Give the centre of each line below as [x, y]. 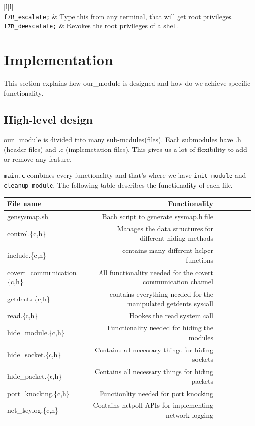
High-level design [48, 119]
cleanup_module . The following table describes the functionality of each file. [118, 185]
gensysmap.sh [28, 216]
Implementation [59, 60]
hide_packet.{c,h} [35, 376]
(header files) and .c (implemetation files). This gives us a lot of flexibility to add [126, 149]
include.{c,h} [27, 255]
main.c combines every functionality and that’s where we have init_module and [125, 175]
